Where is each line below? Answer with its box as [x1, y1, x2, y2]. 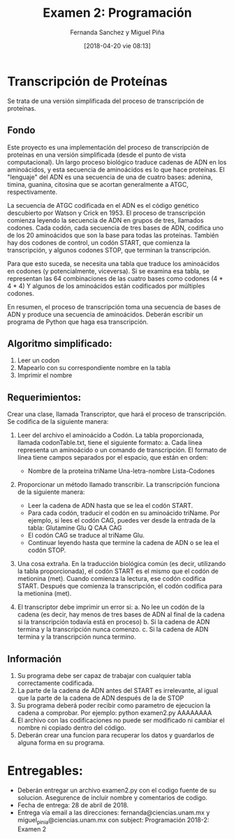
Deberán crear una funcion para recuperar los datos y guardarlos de [17, 731, 214, 739]
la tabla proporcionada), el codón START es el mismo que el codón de [17, 567, 219, 575]
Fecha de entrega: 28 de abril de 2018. [17, 801, 129, 809]
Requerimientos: [7, 391, 82, 403]
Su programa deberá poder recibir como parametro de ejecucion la [17, 701, 211, 710]
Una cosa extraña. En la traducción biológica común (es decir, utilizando [17, 560, 226, 568]
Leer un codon [17, 356, 60, 365]
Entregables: [7, 763, 83, 779]
